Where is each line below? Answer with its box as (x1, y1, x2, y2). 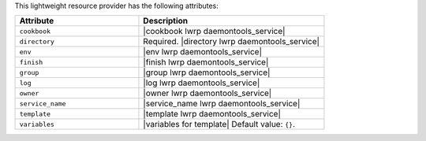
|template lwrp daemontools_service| (143, 109, 282, 120)
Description (143, 16, 189, 27)
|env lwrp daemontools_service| (143, 46, 263, 58)
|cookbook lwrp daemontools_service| (143, 26, 286, 37)
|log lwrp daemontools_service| (143, 77, 260, 88)
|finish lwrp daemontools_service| (143, 57, 269, 68)
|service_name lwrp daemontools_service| (143, 98, 301, 109)
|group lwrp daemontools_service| (143, 67, 271, 78)
